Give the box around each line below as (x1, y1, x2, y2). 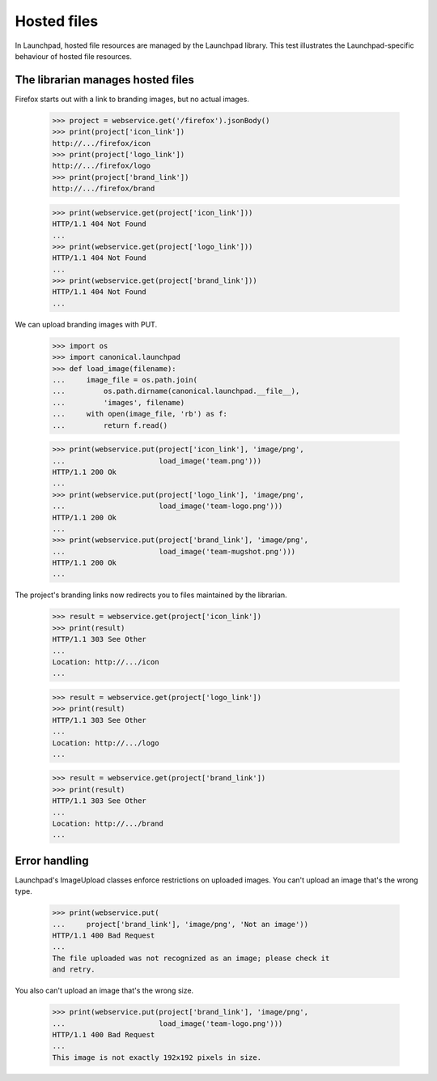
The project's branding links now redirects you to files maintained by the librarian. (15, 590, 287, 600)
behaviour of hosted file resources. (15, 51, 133, 61)
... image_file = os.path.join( (52, 375, 198, 385)
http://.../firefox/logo (52, 161, 151, 170)
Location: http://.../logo (52, 738, 159, 747)
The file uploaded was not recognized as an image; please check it (52, 953, 330, 963)
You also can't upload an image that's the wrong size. (15, 985, 194, 996)
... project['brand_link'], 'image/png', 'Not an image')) (52, 920, 309, 929)
